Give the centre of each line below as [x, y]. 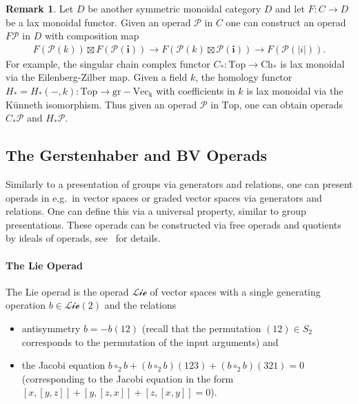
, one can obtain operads [291, 104]
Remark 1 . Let [40, 8]
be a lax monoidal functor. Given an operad [98, 22]
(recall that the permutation [201, 328]
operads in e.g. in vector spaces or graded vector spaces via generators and [164, 197]
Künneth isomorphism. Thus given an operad [101, 104]
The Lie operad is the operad [67, 291]
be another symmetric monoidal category [175, 8]
